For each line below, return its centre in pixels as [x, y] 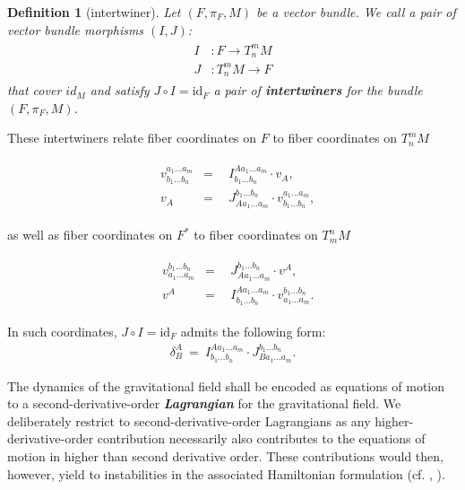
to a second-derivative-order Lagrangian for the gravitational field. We [204, 403]
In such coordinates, [62, 331]
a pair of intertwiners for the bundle [318, 90]
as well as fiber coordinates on [90, 235]
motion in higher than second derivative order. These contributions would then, [225, 455]
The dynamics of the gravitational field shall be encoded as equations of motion [226, 385]
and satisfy [120, 90]
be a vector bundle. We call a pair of [356, 12]
